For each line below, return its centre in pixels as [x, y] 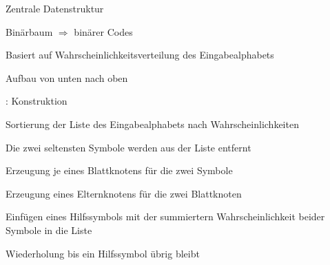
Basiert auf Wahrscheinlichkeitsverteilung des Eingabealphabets [140, 55]
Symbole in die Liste [49, 230]
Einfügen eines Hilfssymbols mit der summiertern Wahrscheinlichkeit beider [165, 216]
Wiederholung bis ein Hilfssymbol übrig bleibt [103, 253]
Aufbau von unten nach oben [67, 77]
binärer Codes [103, 31]
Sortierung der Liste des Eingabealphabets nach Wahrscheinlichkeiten [152, 124]
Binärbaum [29, 31]
